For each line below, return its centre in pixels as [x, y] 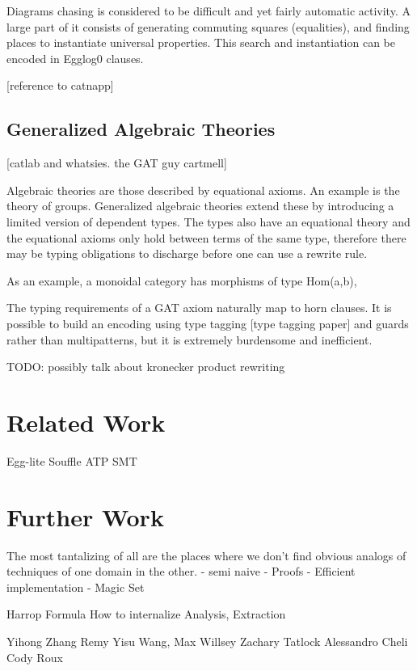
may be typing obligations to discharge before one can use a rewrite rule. [187, 253]
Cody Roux [35, 657]
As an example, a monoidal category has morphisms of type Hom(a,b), [182, 280]
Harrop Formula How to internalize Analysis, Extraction [146, 614]
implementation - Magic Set [76, 587]
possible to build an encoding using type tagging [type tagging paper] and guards [208, 323]
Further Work [85, 516]
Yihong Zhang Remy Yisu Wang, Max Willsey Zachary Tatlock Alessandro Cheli [207, 641]
